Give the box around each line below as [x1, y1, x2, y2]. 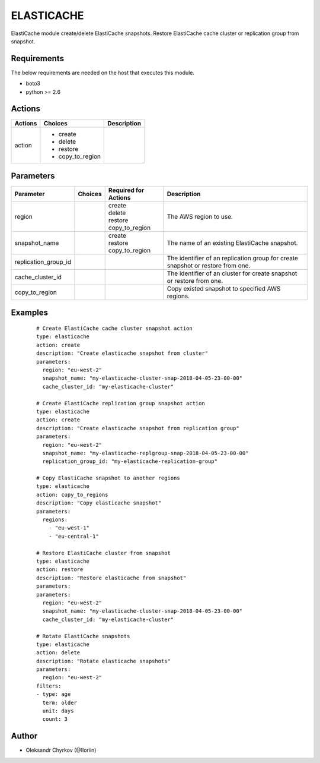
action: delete [36, 650, 81, 656]
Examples [11, 308, 49, 318]
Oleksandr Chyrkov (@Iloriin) [25, 746, 97, 754]
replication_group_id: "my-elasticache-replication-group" [42, 458, 217, 465]
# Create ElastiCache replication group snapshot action [36, 400, 206, 406]
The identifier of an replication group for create [167, 254, 299, 263]
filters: [36, 682, 62, 689]
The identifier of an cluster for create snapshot [167, 269, 297, 278]
